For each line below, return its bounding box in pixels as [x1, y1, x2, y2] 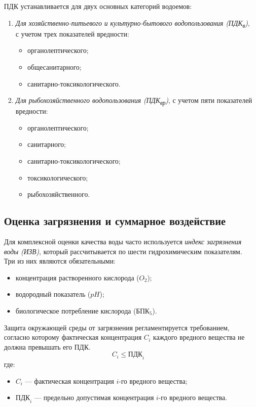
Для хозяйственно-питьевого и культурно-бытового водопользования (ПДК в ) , [15, 17, 250, 29]
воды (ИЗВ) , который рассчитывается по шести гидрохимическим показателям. [4, 246, 242, 256]
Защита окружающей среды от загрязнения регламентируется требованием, [4, 322, 230, 332]
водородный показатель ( [15, 289, 91, 299]
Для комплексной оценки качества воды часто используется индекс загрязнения [4, 236, 242, 246]
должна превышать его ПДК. [4, 341, 91, 352]
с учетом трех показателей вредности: [15, 28, 129, 39]
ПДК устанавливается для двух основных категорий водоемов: [4, 1, 192, 11]
